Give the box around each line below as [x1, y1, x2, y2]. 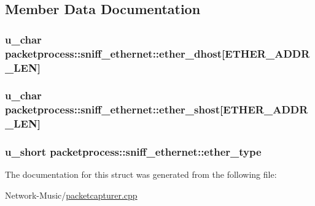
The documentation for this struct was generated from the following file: [5, 168, 277, 181]
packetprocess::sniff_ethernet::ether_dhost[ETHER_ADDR [5, 45, 310, 61]
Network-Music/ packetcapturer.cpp [5, 188, 138, 201]
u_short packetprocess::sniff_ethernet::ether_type [5, 144, 262, 159]
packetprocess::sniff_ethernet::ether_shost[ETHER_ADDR [5, 102, 308, 117]
